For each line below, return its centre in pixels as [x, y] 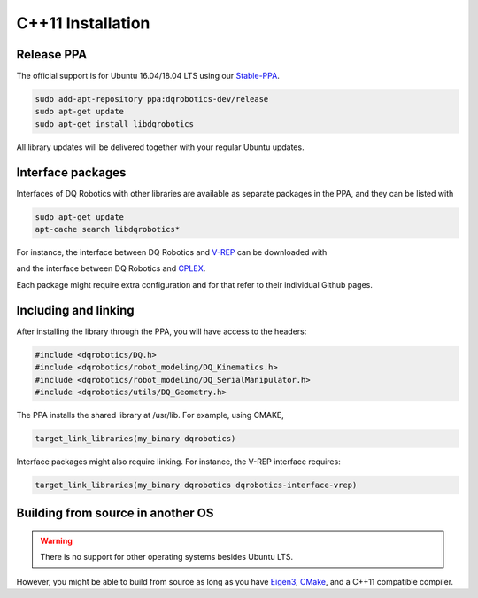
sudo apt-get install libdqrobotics [115, 124]
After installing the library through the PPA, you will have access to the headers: [162, 331]
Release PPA [52, 54]
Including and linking [75, 310]
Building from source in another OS [115, 513]
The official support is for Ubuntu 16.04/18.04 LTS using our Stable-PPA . [148, 76]
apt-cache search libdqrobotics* [108, 229]
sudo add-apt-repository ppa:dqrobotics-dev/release [152, 99]
